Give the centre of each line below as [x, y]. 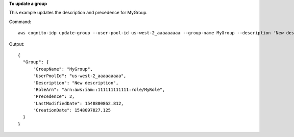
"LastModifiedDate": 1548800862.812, [78, 103]
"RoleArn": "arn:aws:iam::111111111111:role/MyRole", [99, 89]
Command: [20, 22]
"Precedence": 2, [54, 96]
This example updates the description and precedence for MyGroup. [78, 13]
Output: [17, 44]
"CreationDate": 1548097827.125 [72, 110]
